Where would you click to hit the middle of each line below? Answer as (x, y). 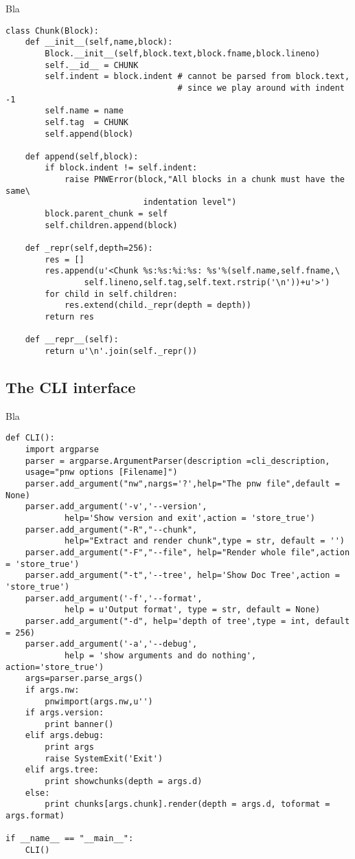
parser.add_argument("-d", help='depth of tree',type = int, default (187, 621)
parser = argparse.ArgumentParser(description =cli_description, (177, 461)
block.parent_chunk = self (106, 214)
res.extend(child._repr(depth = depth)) (158, 305)
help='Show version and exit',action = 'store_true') (190, 518)
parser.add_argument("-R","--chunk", (111, 529)
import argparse (62, 450)
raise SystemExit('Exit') (104, 758)
